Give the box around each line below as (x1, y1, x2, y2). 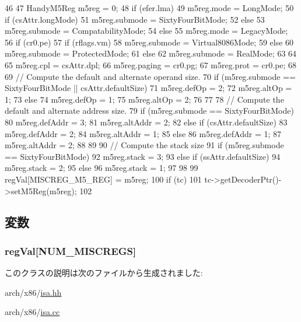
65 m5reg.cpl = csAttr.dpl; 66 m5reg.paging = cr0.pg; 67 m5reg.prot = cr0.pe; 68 (5, 58, 297, 71)
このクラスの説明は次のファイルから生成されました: (5, 267, 203, 279)
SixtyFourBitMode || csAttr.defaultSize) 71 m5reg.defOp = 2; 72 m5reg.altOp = (5, 82, 292, 94)
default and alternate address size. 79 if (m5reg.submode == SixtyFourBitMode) (5, 104, 294, 117)
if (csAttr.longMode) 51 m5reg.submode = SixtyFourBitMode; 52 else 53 (5, 13, 265, 25)
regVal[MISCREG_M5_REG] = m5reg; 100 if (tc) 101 (5, 173, 202, 185)
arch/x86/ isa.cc (5, 306, 60, 318)
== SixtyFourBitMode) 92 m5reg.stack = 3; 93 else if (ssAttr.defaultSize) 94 (5, 150, 281, 162)
